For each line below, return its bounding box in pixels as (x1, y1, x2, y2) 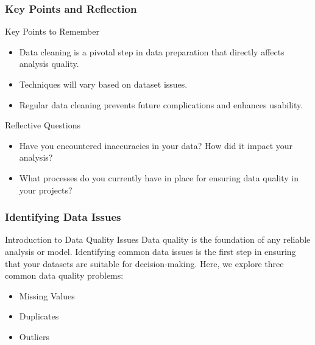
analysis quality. (19, 57, 79, 70)
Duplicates (19, 310, 59, 322)
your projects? (19, 183, 73, 196)
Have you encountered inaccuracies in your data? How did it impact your (19, 139, 293, 152)
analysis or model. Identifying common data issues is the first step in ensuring (5, 245, 296, 257)
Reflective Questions (5, 119, 80, 131)
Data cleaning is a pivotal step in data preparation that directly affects (19, 45, 285, 58)
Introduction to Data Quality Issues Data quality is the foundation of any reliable (5, 233, 311, 246)
